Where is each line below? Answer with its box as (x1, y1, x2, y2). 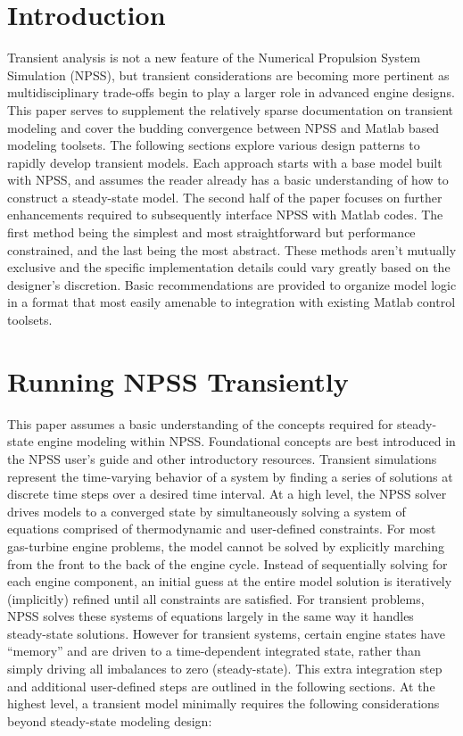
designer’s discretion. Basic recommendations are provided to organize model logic (7, 275, 457, 294)
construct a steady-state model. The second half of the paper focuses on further (7, 187, 442, 206)
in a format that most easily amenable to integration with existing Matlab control (7, 293, 456, 311)
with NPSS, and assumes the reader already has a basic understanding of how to (7, 170, 449, 189)
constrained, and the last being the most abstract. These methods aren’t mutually (7, 240, 457, 259)
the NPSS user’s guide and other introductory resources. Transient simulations (7, 449, 437, 467)
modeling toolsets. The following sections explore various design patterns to (7, 136, 420, 154)
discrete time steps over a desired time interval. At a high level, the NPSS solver (7, 484, 447, 503)
